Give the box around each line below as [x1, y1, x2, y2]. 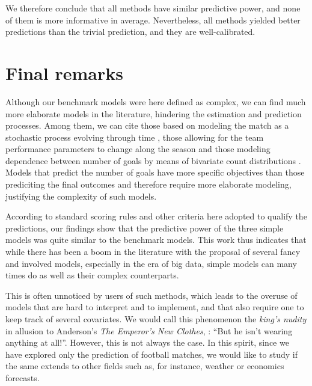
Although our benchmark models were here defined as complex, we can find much [5, 95, 306, 108]
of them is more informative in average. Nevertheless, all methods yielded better [5, 13, 301, 26]
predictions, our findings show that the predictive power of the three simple [5, 221, 284, 234]
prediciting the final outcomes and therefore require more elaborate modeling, [5, 178, 292, 191]
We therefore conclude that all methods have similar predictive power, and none [5, 2, 301, 14]
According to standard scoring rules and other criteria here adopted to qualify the [5, 210, 307, 222]
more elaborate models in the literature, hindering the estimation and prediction [5, 107, 302, 120]
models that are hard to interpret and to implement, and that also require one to [5, 301, 304, 313]
